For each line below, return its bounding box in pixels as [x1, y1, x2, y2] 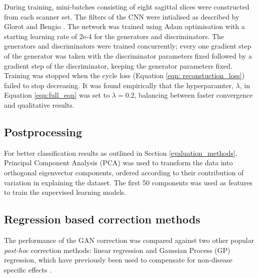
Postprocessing [4, 124, 82, 139]
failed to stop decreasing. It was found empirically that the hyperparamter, [4, 80, 233, 90]
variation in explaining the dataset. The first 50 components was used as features [4, 177, 252, 187]
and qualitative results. [4, 99, 74, 110]
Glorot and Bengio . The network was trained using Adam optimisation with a [4, 21, 245, 32]
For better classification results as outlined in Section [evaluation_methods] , [4, 147, 237, 158]
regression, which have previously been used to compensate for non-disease [4, 254, 232, 265]
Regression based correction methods [4, 211, 200, 227]
